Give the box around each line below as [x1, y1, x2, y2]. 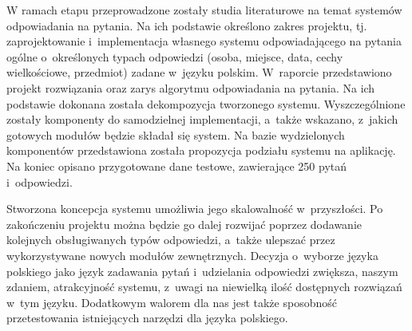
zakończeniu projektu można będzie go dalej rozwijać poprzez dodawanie [6, 215, 362, 232]
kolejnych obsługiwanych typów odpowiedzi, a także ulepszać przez [6, 231, 335, 248]
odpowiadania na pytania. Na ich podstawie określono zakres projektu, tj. [6, 17, 367, 33]
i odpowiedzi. [6, 173, 73, 190]
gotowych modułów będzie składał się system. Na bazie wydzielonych [6, 126, 345, 143]
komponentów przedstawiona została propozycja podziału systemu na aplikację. [6, 142, 396, 159]
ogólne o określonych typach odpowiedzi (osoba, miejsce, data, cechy [6, 48, 343, 65]
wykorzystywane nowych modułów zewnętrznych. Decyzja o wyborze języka [6, 246, 378, 263]
